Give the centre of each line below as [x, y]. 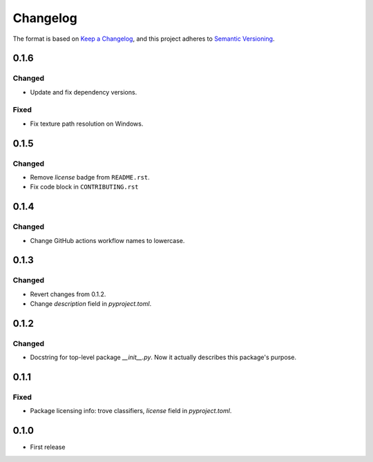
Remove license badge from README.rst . [90, 177]
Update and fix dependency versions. [84, 92]
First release [48, 447]
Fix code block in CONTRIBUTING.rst [84, 187]
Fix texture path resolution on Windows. [87, 124]
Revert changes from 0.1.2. [68, 294]
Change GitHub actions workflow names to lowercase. [107, 240]
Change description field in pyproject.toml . [91, 304]
